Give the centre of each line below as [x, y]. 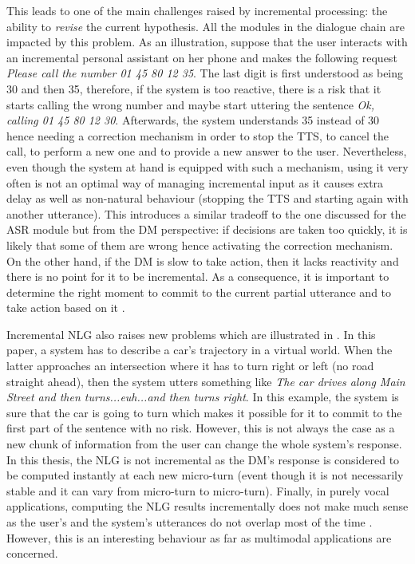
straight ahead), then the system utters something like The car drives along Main [206, 381]
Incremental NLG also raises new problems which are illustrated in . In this [191, 334]
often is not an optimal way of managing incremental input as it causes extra [195, 182]
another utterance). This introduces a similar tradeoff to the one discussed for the [206, 213]
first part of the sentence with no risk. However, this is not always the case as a [201, 428]
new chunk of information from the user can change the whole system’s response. [204, 444]
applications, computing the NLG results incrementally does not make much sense [207, 506]
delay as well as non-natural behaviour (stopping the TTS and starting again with [207, 198]
